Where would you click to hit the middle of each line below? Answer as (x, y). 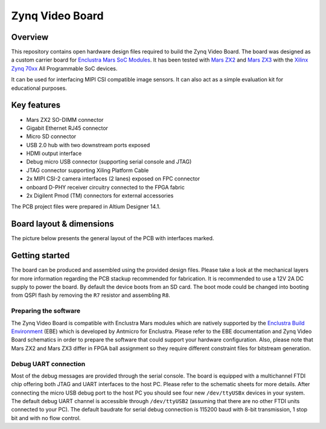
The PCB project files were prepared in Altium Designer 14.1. (86, 207)
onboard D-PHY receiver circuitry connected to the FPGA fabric (106, 187)
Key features (36, 105)
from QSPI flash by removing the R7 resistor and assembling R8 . (91, 295)
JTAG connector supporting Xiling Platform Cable (88, 170)
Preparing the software (46, 311)
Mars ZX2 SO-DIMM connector (65, 119)
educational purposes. (39, 88)
